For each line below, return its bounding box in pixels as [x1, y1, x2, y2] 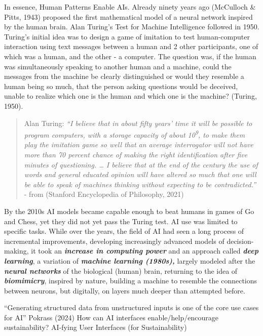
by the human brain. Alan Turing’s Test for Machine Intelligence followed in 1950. [4, 21, 259, 32]
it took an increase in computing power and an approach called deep [31, 245, 258, 256]
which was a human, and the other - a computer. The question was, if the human [4, 51, 256, 61]
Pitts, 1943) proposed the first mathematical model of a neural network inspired [4, 11, 253, 22]
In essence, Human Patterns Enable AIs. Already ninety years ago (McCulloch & [4, 2, 256, 12]
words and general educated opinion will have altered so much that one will [24, 169, 256, 180]
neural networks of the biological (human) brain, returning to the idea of [4, 265, 238, 276]
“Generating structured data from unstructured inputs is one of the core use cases [4, 302, 259, 313]
